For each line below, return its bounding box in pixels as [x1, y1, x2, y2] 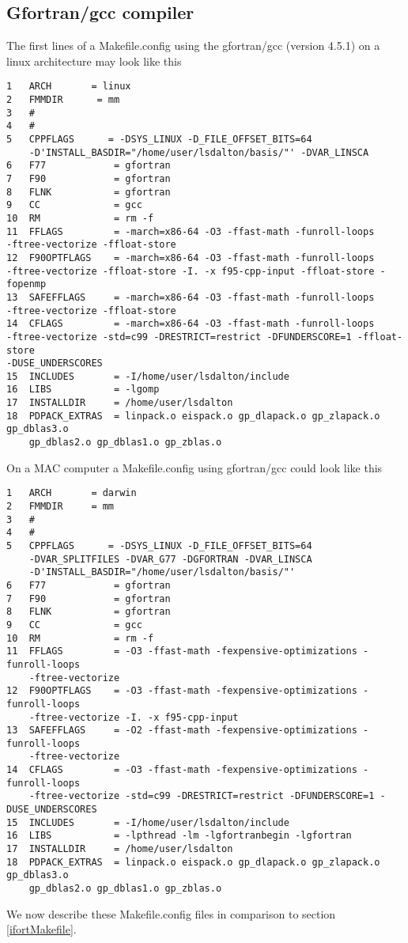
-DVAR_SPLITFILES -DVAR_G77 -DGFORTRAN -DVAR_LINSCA [28, 553, 312, 565]
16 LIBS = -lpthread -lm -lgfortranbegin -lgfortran [6, 830, 352, 842]
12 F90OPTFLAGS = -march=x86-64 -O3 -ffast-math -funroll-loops [6, 252, 375, 263]
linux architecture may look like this [6, 52, 182, 69]
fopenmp [6, 278, 47, 290]
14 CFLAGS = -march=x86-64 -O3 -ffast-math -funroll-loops [6, 318, 375, 330]
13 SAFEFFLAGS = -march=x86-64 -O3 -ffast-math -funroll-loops [6, 291, 375, 303]
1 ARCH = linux [6, 81, 131, 93]
